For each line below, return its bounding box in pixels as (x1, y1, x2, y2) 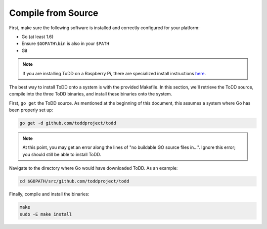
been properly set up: (9, 107, 53, 113)
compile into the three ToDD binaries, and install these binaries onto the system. (9, 91, 173, 97)
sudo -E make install (19, 211, 72, 217)
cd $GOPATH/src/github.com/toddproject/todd (19, 179, 130, 184)
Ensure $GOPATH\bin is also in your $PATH (21, 41, 110, 46)
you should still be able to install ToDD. (22, 151, 101, 157)
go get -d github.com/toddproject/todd (19, 120, 116, 126)
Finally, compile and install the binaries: (9, 191, 89, 197)
